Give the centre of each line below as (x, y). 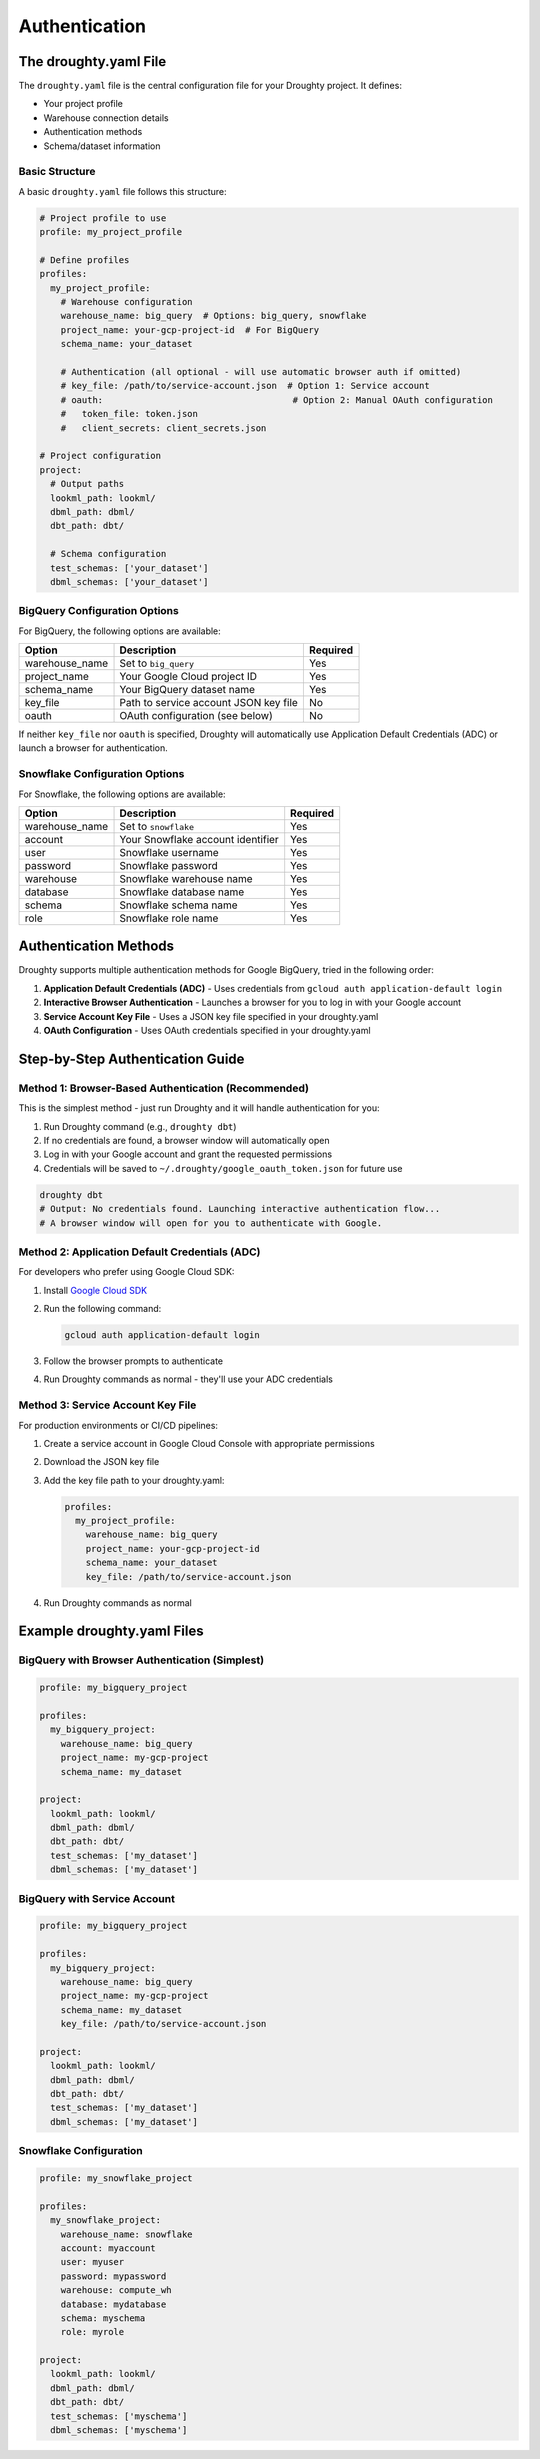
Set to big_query (157, 663)
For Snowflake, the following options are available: (122, 794)
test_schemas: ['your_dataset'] (129, 568)
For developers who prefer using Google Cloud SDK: (126, 1272)
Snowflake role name (169, 918)
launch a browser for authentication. (93, 748)
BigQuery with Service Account (96, 1898)
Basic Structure (57, 172)
